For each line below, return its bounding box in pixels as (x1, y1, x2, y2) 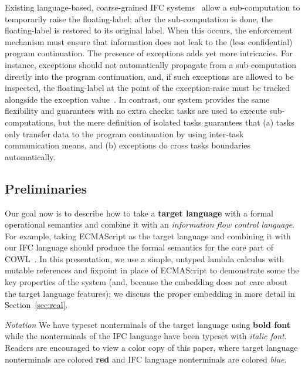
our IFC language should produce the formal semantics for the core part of (5, 241, 273, 253)
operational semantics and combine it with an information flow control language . (5, 218, 295, 231)
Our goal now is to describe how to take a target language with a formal (5, 206, 273, 219)
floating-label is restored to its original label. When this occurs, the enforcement (5, 24, 293, 36)
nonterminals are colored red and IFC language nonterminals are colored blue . (5, 353, 287, 365)
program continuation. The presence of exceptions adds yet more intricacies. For (5, 47, 293, 59)
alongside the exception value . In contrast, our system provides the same (5, 93, 270, 105)
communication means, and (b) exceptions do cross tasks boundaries (5, 139, 251, 151)
